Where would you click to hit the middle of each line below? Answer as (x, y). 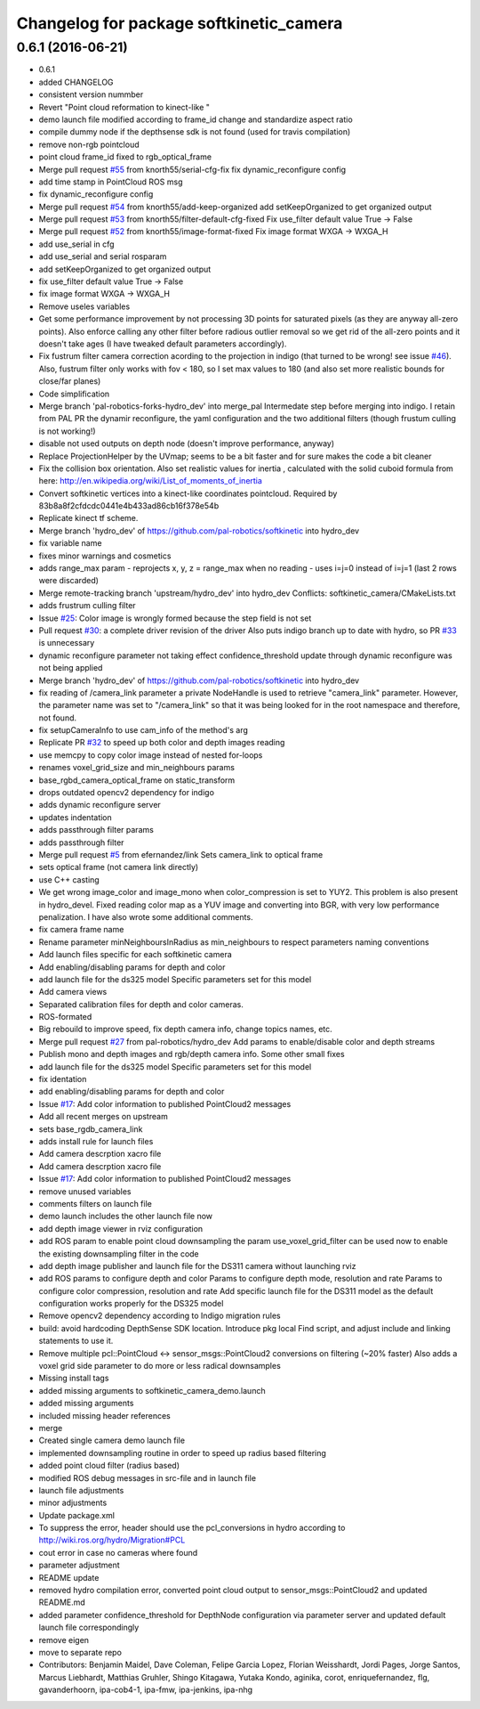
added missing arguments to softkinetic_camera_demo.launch (152, 1390)
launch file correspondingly (89, 1628)
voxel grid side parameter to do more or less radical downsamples (160, 1366)
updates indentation (76, 817)
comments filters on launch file (96, 1203)
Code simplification (74, 394)
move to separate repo (80, 1652)
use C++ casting (69, 879)
